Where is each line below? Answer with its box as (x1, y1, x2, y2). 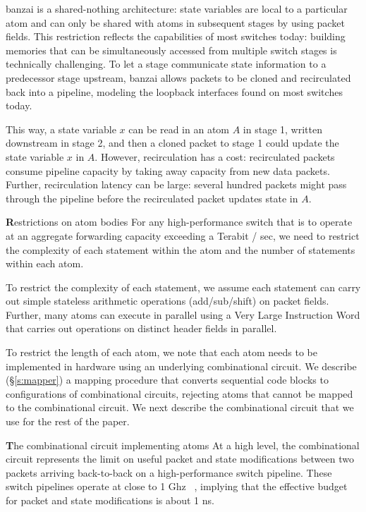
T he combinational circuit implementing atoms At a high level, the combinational (6, 437, 360, 452)
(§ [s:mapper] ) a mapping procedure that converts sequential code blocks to (6, 372, 329, 387)
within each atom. (6, 256, 84, 271)
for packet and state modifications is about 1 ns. (6, 493, 214, 507)
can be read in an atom (128, 121, 229, 136)
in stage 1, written (243, 121, 322, 136)
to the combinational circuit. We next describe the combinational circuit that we (6, 400, 354, 415)
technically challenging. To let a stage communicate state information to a (6, 56, 327, 71)
